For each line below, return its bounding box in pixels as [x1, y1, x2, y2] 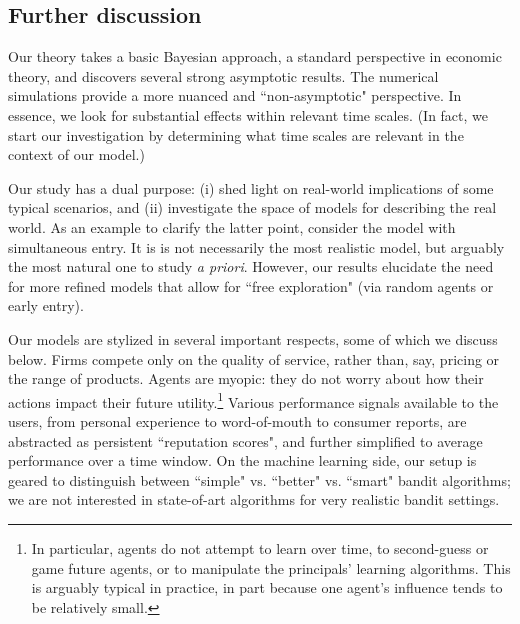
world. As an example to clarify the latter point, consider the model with [8, 216, 456, 237]
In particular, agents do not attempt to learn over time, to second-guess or [31, 537, 489, 558]
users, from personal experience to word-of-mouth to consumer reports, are [8, 410, 467, 431]
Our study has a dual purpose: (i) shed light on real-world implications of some [8, 177, 494, 198]
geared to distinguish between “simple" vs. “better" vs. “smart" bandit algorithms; [8, 469, 511, 490]
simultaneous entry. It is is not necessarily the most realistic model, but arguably [8, 236, 505, 257]
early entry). [8, 295, 84, 316]
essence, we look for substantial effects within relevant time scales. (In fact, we [8, 104, 489, 125]
